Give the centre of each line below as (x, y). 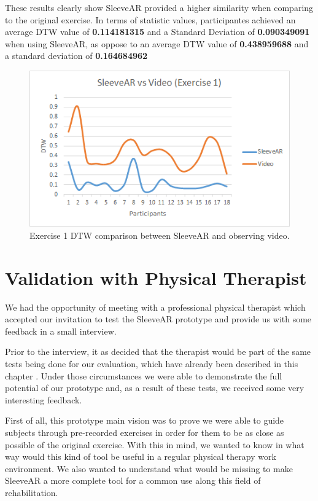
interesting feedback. (44, 399)
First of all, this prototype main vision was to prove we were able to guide (145, 420)
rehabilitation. (32, 492)
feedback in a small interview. (61, 331)
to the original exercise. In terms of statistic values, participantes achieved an (150, 19)
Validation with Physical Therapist (156, 277)
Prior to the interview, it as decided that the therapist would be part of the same (158, 351)
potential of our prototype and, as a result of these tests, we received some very (155, 388)
